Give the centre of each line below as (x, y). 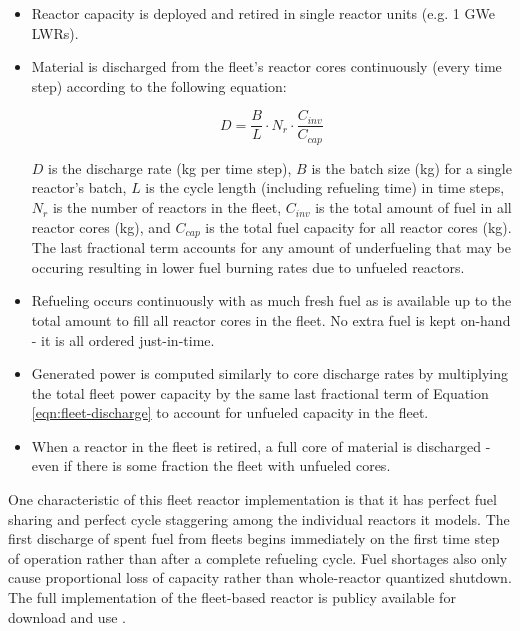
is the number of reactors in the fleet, (167, 207)
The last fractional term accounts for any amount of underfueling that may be (271, 247)
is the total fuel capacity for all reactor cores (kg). (358, 226)
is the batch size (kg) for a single (411, 167)
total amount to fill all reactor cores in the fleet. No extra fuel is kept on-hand (271, 319)
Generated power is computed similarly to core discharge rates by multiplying (270, 373)
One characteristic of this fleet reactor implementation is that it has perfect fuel (252, 499)
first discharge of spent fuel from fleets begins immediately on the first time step (254, 538)
